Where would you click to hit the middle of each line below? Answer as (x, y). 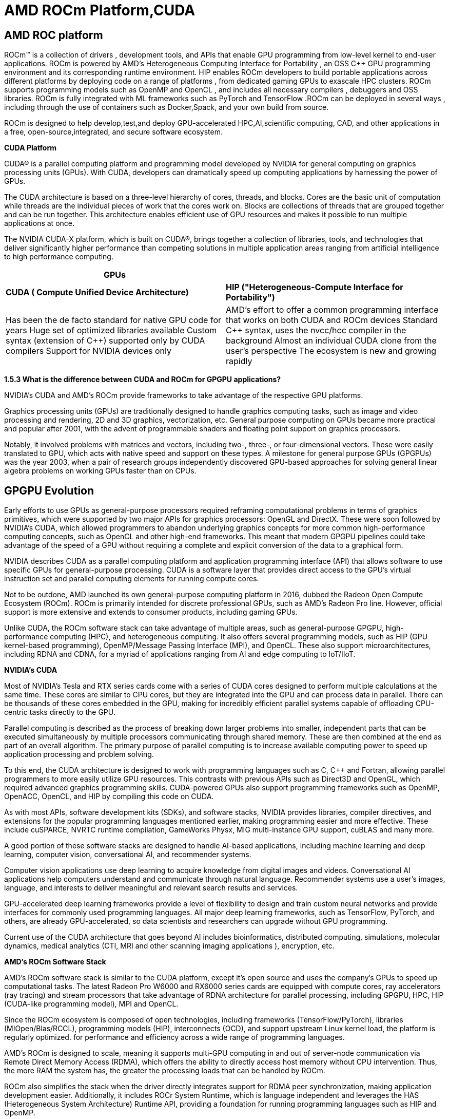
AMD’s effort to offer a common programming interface (332, 310)
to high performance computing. (59, 257)
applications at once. (39, 223)
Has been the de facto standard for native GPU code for (113, 320)
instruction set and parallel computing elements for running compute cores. (132, 579)
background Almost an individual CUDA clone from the (331, 341)
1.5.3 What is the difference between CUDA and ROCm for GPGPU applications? (143, 380)
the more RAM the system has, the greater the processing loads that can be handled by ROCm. (165, 1071)
